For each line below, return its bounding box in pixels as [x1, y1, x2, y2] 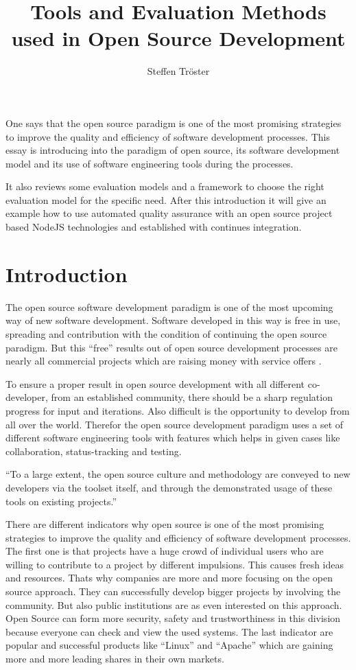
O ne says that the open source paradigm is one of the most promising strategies [5, 115, 342, 130]
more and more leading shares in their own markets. [5, 651, 224, 666]
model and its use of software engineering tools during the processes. [5, 156, 294, 170]
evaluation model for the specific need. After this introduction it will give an [5, 192, 327, 207]
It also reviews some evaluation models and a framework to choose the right [5, 179, 324, 194]
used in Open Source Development [11, 24, 346, 52]
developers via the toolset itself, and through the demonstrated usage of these [5, 480, 333, 494]
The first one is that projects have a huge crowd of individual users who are [5, 544, 324, 558]
